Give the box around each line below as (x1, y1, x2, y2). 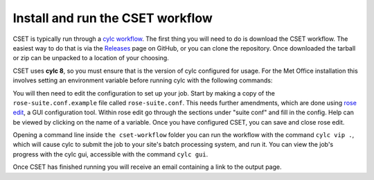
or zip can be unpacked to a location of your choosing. (12, 54, 169, 62)
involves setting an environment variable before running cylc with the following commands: (12, 76, 273, 84)
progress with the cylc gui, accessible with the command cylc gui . (12, 150, 208, 159)
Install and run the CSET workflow (12, 10, 213, 26)
